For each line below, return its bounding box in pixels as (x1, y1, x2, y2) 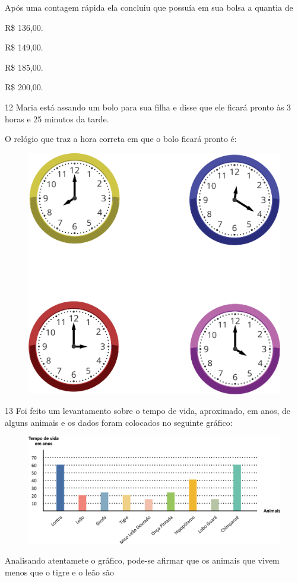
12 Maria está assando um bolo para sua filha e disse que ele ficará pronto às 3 (5, 100, 291, 113)
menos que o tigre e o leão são (5, 566, 115, 578)
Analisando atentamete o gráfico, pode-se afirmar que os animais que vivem (5, 554, 280, 567)
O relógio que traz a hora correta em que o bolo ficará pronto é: (5, 132, 237, 145)
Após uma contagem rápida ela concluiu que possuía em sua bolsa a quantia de (5, 1, 293, 13)
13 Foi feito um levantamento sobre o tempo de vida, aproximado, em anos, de (5, 404, 291, 417)
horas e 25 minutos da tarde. (5, 112, 109, 125)
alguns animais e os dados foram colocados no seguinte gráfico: (5, 416, 233, 428)
